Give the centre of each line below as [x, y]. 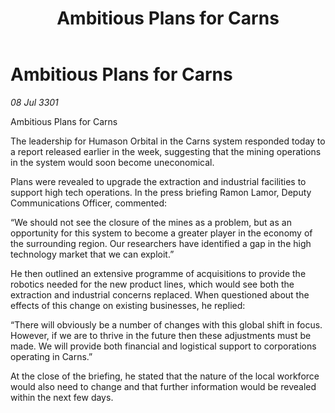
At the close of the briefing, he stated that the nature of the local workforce [165, 376]
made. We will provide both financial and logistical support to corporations [163, 346]
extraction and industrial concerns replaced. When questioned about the [160, 294]
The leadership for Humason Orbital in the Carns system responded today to [168, 141]
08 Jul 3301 [34, 102]
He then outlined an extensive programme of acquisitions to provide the [158, 273]
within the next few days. [62, 397]
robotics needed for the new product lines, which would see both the [152, 284]
